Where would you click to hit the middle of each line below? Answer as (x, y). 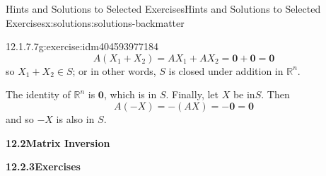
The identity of (38, 94)
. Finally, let (192, 94)
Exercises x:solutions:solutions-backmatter (95, 22)
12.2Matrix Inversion (58, 142)
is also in (75, 118)
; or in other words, (114, 70)
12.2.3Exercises (43, 166)
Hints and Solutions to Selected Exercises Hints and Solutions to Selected (163, 8)
